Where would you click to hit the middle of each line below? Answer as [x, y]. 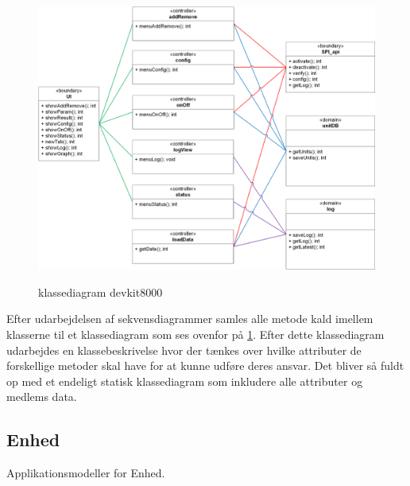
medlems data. [42, 397]
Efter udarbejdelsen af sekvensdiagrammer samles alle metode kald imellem [190, 319]
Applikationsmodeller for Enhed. [86, 473]
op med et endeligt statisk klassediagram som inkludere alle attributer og [185, 381]
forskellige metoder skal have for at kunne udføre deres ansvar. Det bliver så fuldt [205, 365]
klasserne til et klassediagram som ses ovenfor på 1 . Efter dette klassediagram [195, 334]
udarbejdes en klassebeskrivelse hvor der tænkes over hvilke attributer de [184, 350]
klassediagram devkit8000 [101, 292]
